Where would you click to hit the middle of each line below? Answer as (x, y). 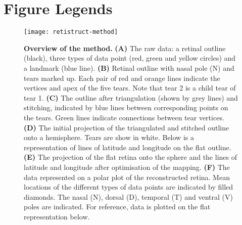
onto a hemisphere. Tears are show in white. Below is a (109, 137)
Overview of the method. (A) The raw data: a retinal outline (125, 48)
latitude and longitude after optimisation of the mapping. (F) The (127, 167)
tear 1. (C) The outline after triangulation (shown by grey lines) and (131, 97)
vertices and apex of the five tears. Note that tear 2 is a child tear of (130, 88)
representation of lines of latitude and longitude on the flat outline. (128, 147)
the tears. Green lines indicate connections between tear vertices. (124, 117)
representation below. (57, 216)
